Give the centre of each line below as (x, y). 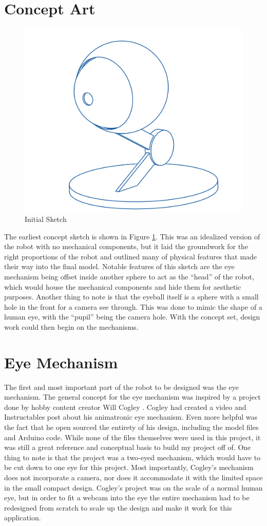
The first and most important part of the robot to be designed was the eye (122, 387)
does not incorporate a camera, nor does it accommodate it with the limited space (133, 477)
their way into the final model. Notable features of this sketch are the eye (119, 266)
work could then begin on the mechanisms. (71, 326)
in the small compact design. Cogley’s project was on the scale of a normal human (133, 487)
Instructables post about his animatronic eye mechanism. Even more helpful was (131, 417)
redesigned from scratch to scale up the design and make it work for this (118, 507)
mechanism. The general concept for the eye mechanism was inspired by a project (132, 397)
